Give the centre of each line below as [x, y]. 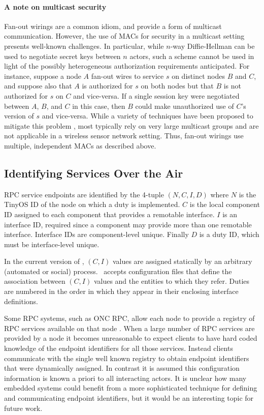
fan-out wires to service [127, 76]
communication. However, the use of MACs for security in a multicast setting [124, 36]
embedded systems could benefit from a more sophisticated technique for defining [131, 388]
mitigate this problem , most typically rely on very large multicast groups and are [131, 125]
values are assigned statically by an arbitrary [182, 261]
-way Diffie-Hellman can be [212, 46]
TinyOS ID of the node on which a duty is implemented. [92, 204]
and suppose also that [38, 86]
